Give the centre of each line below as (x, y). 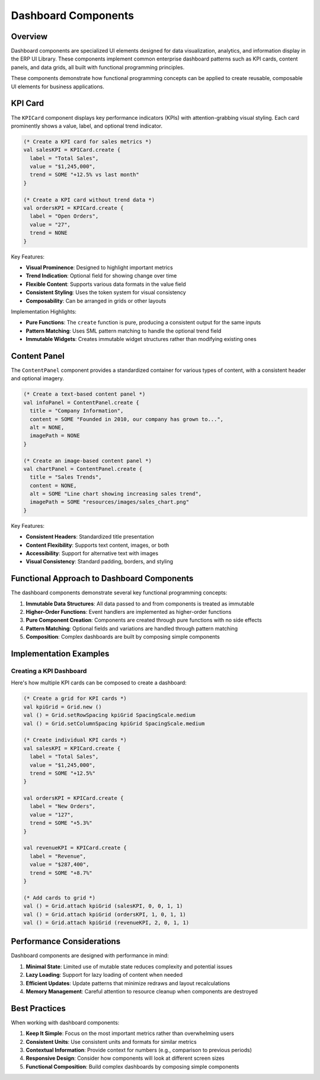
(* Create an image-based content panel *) (88, 461)
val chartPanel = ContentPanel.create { (83, 469)
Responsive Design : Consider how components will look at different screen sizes (125, 1058)
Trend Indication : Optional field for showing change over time (101, 276)
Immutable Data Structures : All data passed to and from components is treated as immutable (140, 603)
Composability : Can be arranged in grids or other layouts (96, 301)
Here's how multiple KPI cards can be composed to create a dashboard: (99, 683)
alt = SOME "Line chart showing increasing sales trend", (116, 494)
